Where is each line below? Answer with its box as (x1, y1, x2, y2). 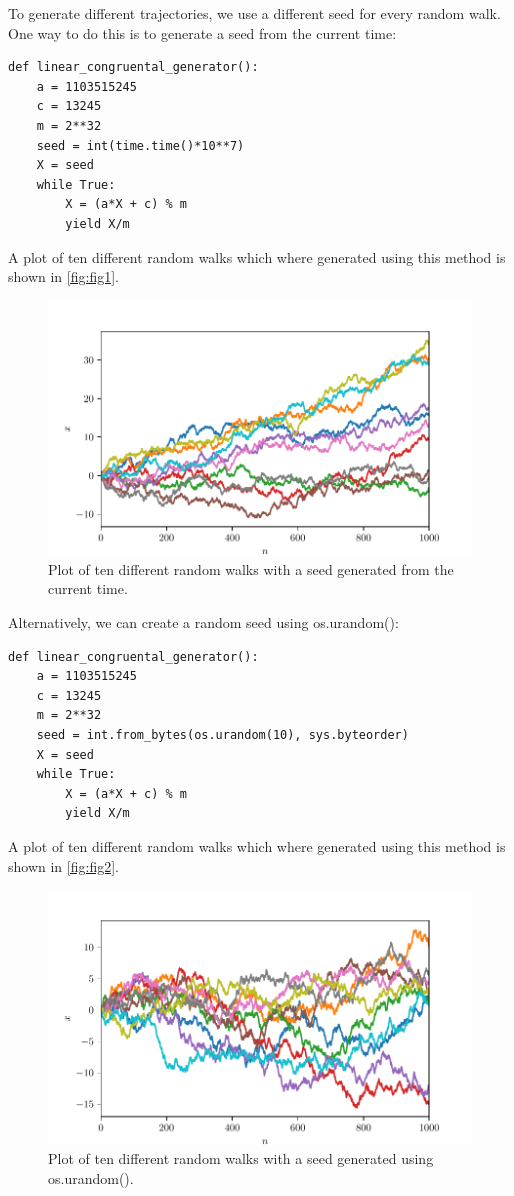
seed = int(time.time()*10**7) (36, 138, 245, 153)
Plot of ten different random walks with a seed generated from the (48, 558, 454, 579)
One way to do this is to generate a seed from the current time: (8, 22, 397, 43)
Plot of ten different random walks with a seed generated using (48, 1148, 434, 1169)
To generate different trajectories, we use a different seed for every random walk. (8, 3, 501, 23)
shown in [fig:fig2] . (8, 855, 119, 876)
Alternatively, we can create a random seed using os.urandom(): (8, 611, 399, 632)
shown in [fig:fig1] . (8, 266, 119, 287)
